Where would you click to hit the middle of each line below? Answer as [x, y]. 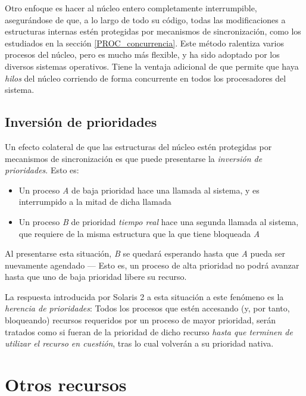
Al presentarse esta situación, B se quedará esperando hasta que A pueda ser [145, 253]
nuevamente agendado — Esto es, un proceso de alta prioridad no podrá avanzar [152, 265]
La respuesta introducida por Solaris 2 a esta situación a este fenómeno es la [144, 296]
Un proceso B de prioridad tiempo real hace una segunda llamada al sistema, [159, 221]
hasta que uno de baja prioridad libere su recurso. [96, 277]
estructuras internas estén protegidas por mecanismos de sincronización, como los [153, 31]
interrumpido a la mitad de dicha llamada [95, 202]
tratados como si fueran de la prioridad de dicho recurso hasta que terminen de [149, 331]
